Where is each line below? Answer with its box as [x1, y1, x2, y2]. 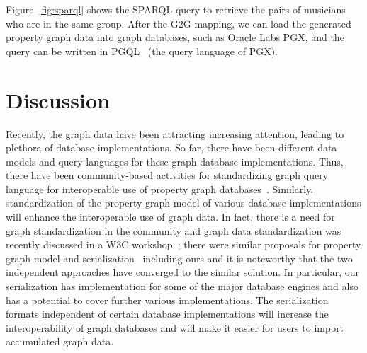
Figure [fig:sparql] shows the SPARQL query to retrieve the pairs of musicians [6, 2, 346, 16]
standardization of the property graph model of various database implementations [6, 195, 361, 210]
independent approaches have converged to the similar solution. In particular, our [6, 265, 360, 279]
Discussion [6, 85, 110, 114]
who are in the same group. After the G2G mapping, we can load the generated [6, 16, 351, 30]
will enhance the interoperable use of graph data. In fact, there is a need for [6, 209, 335, 224]
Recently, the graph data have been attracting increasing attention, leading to [6, 126, 344, 141]
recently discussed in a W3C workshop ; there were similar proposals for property [6, 237, 361, 252]
